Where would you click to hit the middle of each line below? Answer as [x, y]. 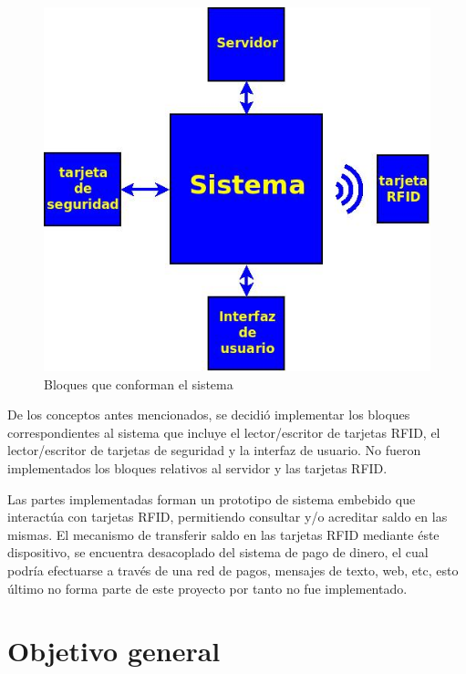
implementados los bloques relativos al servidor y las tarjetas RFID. [197, 468]
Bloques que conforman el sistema [139, 384]
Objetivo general [114, 651]
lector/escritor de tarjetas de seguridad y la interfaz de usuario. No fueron [214, 450]
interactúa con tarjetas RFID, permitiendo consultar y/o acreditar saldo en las [228, 517]
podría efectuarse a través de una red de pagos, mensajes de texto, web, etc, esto [233, 570]
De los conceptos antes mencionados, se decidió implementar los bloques [209, 415]
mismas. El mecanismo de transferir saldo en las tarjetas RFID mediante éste [223, 534]
